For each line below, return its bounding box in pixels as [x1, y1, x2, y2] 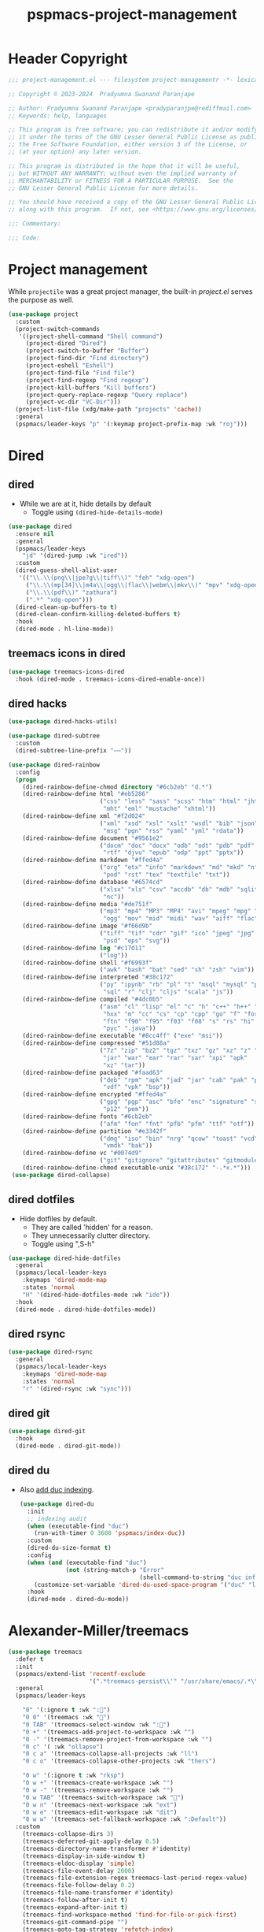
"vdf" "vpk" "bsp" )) [103, 1083, 170, 1091]
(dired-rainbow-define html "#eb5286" [22, 790, 149, 798]
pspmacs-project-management [27, 6, 237, 24]
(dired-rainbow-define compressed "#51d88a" [22, 1039, 170, 1047]
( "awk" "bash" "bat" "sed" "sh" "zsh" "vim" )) [99, 966, 255, 974]
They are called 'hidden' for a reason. [31, 1222, 153, 1232]
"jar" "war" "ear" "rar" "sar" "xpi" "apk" [103, 1053, 247, 1061]
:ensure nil [15, 529, 55, 537]
